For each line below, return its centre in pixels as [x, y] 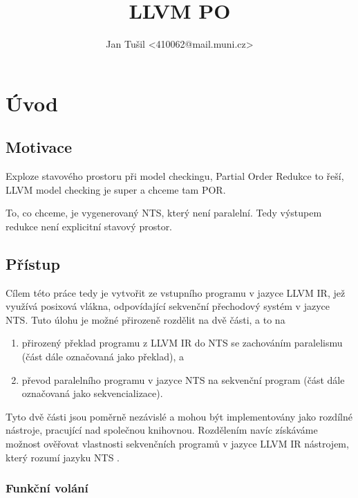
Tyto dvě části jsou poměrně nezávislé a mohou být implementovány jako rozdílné [179, 416]
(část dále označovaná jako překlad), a [103, 357]
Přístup [33, 263]
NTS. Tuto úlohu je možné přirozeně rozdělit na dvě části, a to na [145, 319]
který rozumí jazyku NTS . [63, 457]
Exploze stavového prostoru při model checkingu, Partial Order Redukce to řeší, [175, 176]
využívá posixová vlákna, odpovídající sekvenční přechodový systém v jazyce [168, 306]
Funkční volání [47, 488]
